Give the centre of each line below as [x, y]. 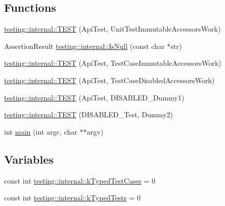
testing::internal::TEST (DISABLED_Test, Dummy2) [89, 114]
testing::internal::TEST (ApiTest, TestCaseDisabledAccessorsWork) [109, 80]
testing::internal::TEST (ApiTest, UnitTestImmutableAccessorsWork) [112, 29]
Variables [29, 159]
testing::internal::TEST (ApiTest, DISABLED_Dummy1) [94, 97]
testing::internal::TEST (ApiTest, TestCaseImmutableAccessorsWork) [113, 63]
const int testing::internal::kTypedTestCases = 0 [80, 180]
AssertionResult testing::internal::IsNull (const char [84, 46]
